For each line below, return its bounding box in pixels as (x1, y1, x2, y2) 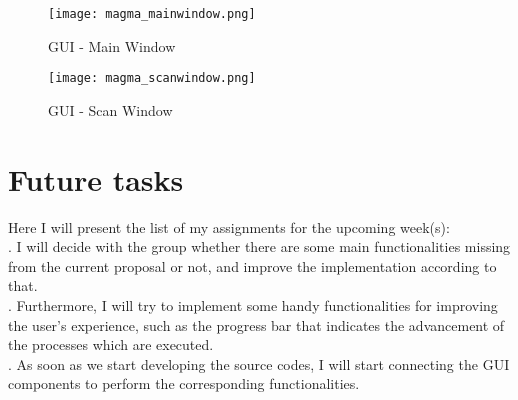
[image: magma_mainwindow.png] (48, 7, 256, 21)
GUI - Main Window (48, 35, 176, 56)
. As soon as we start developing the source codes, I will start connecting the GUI (8, 353, 510, 374)
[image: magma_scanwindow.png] (48, 71, 256, 86)
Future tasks (8, 158, 184, 199)
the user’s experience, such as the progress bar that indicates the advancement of (8, 314, 505, 335)
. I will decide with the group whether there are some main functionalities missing (8, 236, 511, 257)
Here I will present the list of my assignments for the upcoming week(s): (8, 216, 450, 237)
